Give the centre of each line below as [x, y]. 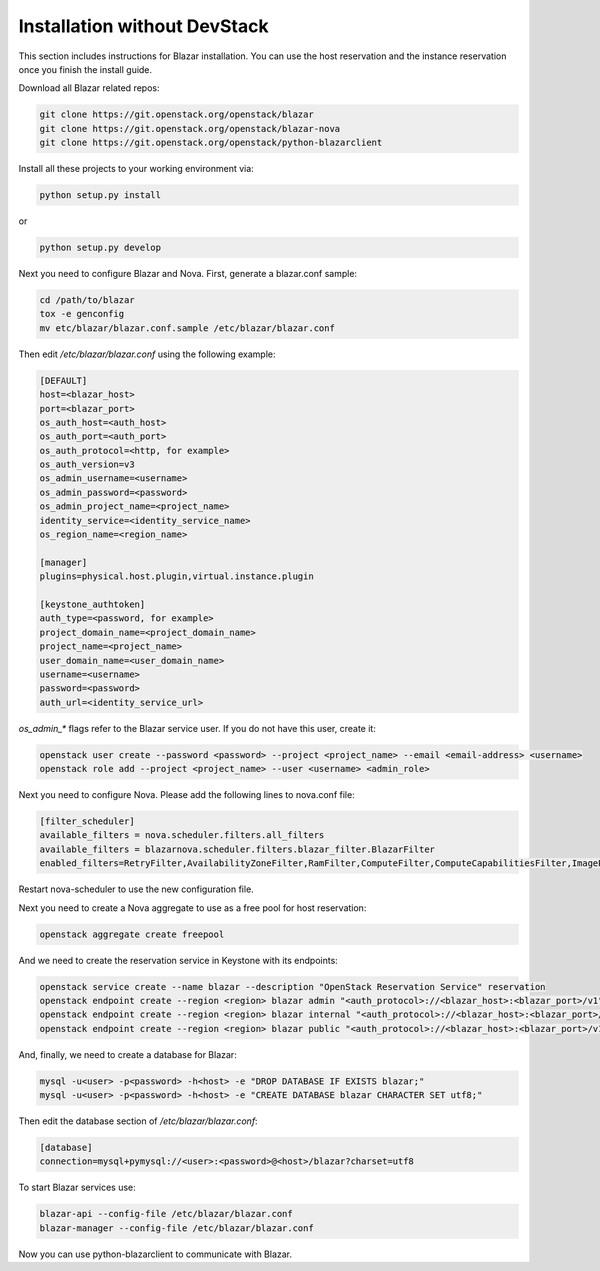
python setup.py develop [100, 248]
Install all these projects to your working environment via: [136, 169]
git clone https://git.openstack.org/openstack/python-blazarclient [211, 143]
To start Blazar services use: [77, 1187]
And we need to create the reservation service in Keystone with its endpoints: [178, 960]
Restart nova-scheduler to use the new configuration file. [136, 889]
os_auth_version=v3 [87, 464]
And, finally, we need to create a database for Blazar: [127, 1054]
